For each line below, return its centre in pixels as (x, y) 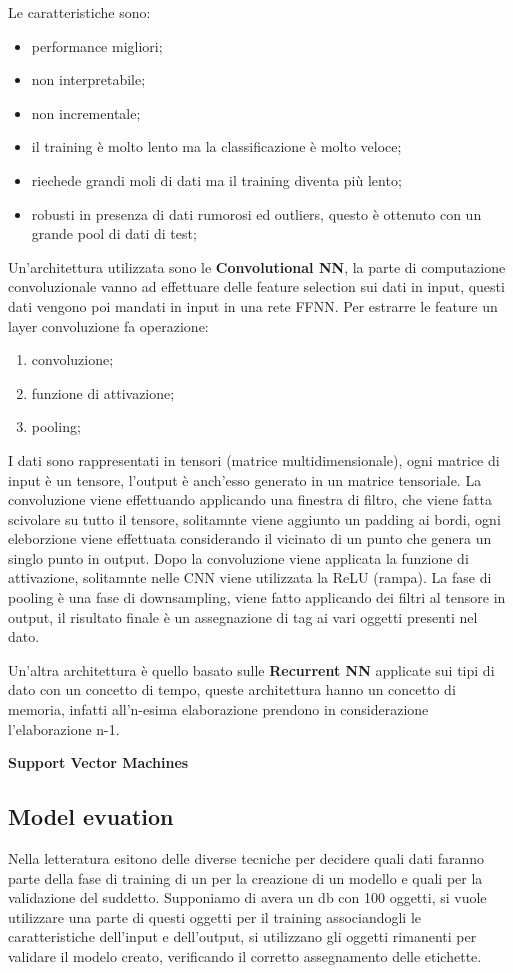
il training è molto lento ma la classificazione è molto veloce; (216, 146)
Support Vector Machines (98, 762)
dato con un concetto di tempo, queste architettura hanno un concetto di (232, 689)
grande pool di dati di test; (114, 233)
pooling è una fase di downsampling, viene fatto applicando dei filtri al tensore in (257, 597)
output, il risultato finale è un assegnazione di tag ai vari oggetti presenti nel (243, 616)
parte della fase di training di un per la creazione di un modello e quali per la (245, 877)
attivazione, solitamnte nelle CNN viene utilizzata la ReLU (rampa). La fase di (250, 577)
